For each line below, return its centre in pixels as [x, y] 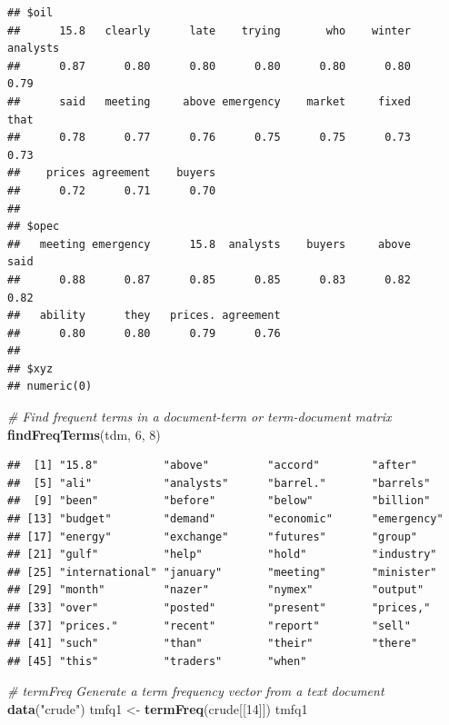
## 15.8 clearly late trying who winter [209, 30]
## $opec [34, 227]
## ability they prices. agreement [144, 316]
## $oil [30, 13]
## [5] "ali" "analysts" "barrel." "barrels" [219, 483]
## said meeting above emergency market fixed [209, 101]
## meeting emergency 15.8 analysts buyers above [209, 244]
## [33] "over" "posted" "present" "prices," [219, 608]
